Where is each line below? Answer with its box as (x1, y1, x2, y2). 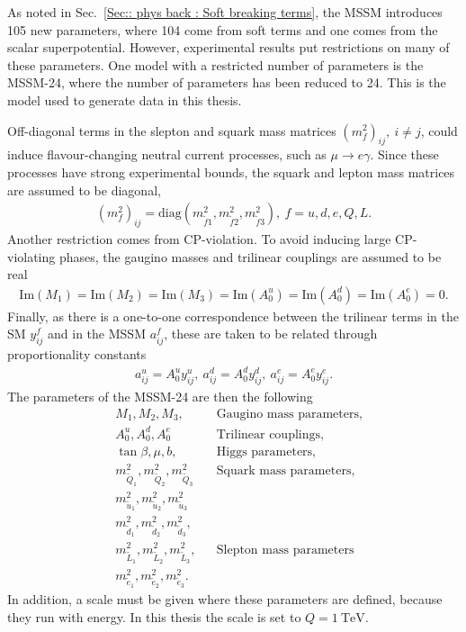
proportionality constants (7, 345, 147, 364)
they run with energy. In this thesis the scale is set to (7, 607, 301, 626)
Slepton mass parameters (216, 543, 354, 556)
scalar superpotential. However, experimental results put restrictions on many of (7, 38, 450, 57)
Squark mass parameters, (216, 465, 355, 478)
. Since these (370, 145, 439, 164)
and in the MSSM (48, 324, 146, 343)
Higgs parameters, (216, 446, 317, 459)
